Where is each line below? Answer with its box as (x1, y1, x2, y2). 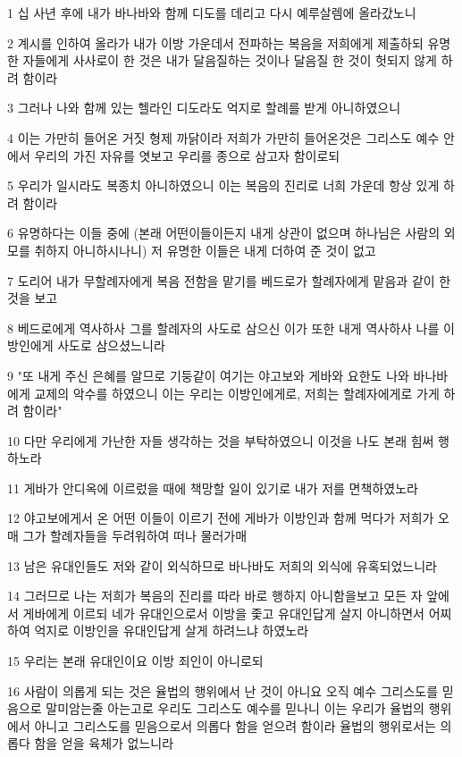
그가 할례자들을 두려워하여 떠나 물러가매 (22, 526, 248, 545)
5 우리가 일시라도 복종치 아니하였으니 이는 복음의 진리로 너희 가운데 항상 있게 (7, 176, 440, 195)
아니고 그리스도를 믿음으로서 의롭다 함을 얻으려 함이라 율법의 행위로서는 (34, 716, 436, 735)
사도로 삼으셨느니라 (57, 336, 165, 355)
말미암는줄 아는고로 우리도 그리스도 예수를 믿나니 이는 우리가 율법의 (46, 699, 424, 718)
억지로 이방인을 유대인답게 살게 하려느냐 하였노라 (34, 621, 309, 640)
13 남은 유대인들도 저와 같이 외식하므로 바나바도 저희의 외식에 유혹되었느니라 (7, 556, 437, 575)
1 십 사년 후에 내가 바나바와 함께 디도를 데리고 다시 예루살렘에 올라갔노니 (7, 4, 416, 21)
